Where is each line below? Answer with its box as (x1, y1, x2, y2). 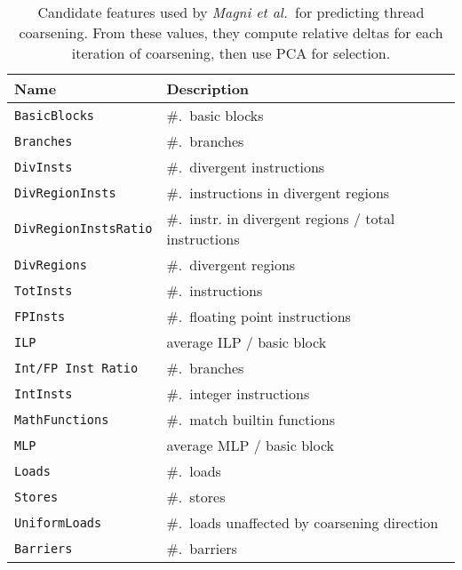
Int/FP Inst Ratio (14, 360, 139, 375)
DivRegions (14, 257, 87, 272)
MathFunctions (14, 412, 109, 427)
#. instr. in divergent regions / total (166, 208, 395, 229)
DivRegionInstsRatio (14, 221, 153, 236)
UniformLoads (14, 515, 102, 530)
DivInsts (14, 159, 73, 174)
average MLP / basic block (166, 435, 335, 455)
